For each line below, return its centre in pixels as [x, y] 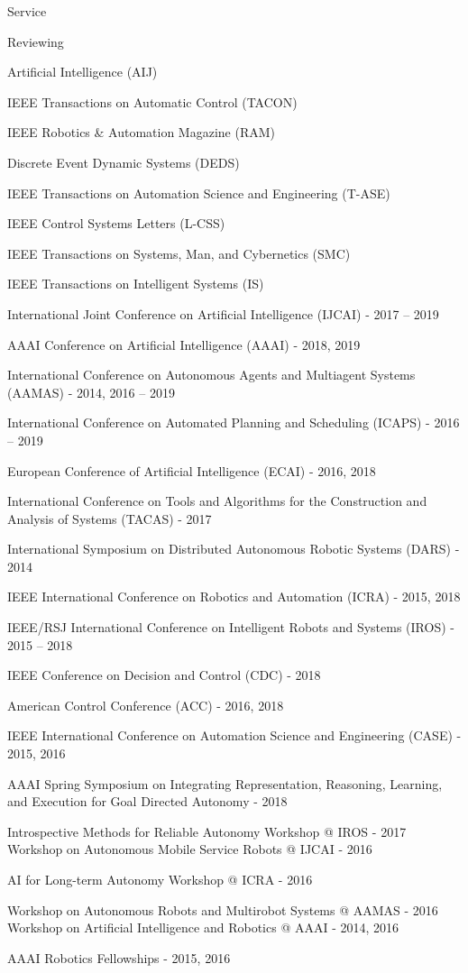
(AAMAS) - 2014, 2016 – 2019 [91, 392]
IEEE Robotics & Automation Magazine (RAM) [142, 132]
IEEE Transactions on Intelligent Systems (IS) [136, 284]
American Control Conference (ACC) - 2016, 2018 [146, 705]
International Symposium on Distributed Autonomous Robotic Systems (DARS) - [234, 549]
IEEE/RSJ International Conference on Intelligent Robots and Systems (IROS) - [231, 627]
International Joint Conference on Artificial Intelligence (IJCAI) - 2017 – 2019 [223, 313]
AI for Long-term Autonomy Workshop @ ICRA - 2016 [160, 879]
